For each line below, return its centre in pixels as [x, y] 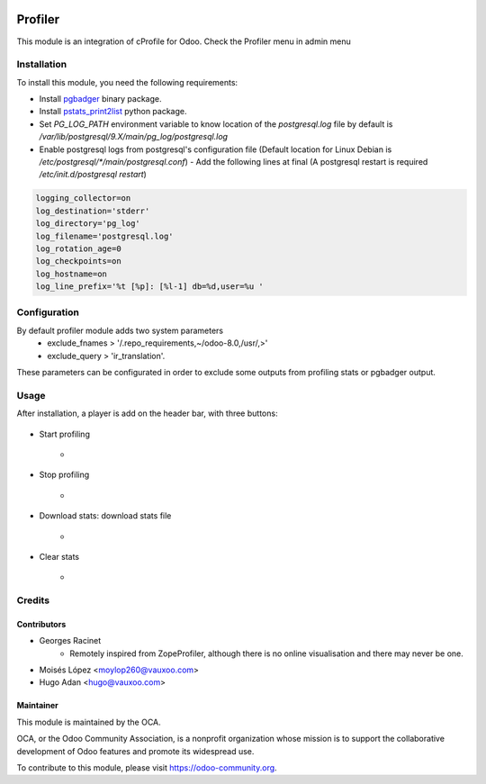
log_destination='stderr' [93, 211]
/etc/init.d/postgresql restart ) [93, 175]
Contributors [41, 624]
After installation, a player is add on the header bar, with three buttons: [147, 413]
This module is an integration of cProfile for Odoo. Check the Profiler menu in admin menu [184, 41]
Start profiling [64, 434]
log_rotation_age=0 [78, 248]
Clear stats [59, 556]
